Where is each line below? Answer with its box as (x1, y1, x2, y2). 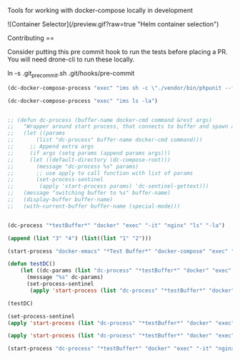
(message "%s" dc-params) (26, 274, 104, 281)
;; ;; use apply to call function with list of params (7, 169, 194, 177)
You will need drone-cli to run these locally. (7, 55, 135, 64)
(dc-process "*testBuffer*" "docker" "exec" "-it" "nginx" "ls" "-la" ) (7, 221, 225, 229)
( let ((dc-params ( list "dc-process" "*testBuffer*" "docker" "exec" (20, 267, 232, 274)
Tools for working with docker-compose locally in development (7, 6, 194, 14)
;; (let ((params (7, 130, 66, 137)
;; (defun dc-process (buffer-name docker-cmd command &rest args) (7, 116, 213, 123)
